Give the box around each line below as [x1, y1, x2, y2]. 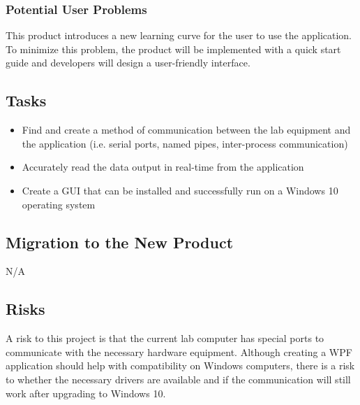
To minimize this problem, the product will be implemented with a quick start [6, 41, 341, 56]
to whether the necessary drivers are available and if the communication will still [6, 371, 351, 386]
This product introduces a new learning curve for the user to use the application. [6, 28, 352, 43]
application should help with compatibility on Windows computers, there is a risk [6, 358, 355, 373]
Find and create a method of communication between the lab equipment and [22, 122, 351, 137]
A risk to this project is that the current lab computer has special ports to [6, 331, 324, 346]
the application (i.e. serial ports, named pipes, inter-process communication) [22, 136, 348, 150]
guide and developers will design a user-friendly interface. [6, 55, 250, 70]
